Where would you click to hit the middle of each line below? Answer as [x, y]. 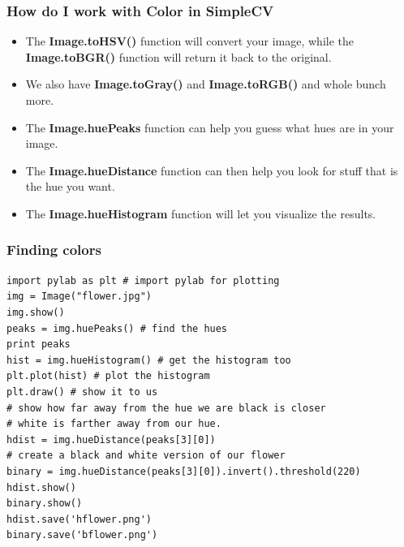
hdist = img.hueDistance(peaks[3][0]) [111, 439]
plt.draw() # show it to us [82, 392]
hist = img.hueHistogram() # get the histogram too [149, 360]
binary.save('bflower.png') [82, 535]
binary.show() [45, 504]
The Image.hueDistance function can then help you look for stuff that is [212, 170]
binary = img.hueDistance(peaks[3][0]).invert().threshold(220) [184, 471]
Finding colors [54, 250]
